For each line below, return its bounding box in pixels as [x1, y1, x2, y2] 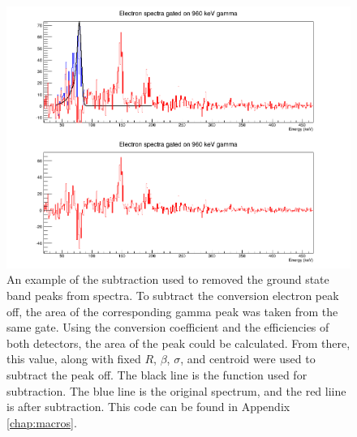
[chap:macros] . [6, 413, 77, 431]
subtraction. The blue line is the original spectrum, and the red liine [6, 382, 346, 399]
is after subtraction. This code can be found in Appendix [6, 398, 290, 415]
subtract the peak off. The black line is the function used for [6, 366, 308, 383]
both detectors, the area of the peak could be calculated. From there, [6, 334, 351, 351]
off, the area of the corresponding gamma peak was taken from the [6, 302, 338, 319]
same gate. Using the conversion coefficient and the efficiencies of [6, 319, 329, 336]
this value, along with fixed [6, 350, 141, 367]
